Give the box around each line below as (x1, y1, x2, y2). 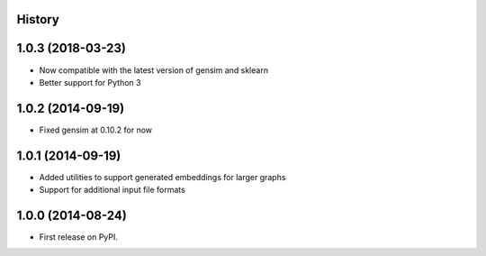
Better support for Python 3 (39, 77, 141, 87)
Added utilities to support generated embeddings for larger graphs (39, 171, 286, 182)
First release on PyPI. (39, 232, 119, 242)
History (16, 12, 60, 27)
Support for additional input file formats (39, 185, 186, 196)
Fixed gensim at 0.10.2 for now (39, 124, 153, 135)
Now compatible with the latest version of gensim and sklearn (39, 64, 269, 76)
